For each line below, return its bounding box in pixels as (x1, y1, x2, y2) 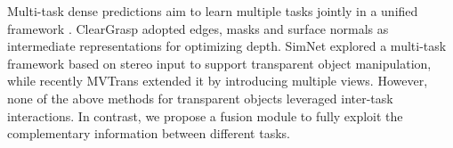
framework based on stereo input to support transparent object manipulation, (7, 53, 432, 72)
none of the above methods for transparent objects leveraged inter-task (7, 88, 393, 107)
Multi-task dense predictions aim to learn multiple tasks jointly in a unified (7, 2, 418, 20)
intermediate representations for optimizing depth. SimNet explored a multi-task (7, 37, 447, 55)
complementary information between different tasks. (7, 124, 290, 143)
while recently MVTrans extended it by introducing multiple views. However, (7, 71, 428, 90)
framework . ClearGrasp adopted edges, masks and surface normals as (7, 19, 389, 37)
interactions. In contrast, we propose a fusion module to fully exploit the (7, 106, 403, 125)
